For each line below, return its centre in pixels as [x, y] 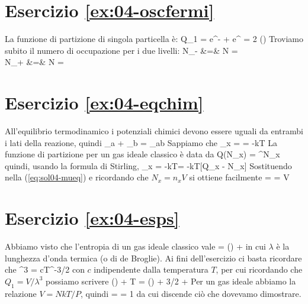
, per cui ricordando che [259, 269]
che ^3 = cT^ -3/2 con [45, 269]
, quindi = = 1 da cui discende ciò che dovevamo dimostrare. [191, 293]
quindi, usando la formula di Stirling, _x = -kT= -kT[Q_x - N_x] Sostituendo [148, 165]
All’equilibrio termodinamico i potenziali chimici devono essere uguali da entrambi [154, 131]
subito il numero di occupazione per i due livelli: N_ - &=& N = [121, 50]
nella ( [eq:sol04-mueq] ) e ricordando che [77, 177]
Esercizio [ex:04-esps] [92, 218]
